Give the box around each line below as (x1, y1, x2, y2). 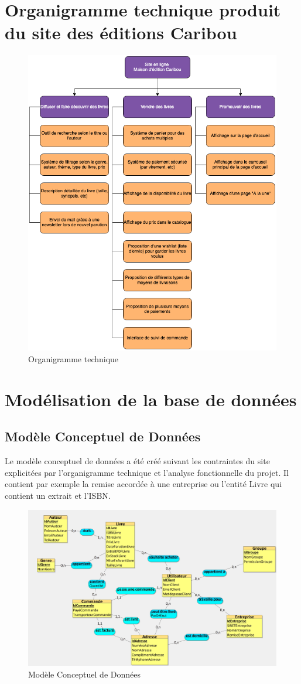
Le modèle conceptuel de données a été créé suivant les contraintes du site (5, 455, 270, 467)
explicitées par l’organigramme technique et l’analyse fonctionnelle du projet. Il (5, 466, 289, 478)
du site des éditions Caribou (5, 21, 237, 45)
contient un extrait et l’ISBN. (5, 489, 111, 501)
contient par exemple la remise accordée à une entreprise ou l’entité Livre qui (5, 478, 282, 490)
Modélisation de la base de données (5, 387, 297, 411)
